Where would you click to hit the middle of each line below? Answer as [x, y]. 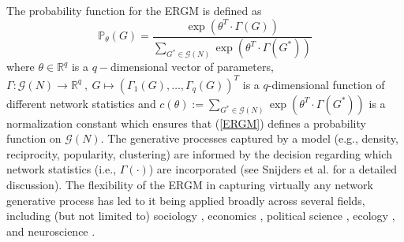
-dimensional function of [326, 84]
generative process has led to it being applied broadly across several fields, [186, 200]
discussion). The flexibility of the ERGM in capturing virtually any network [190, 184]
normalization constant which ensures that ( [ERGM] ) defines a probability [186, 123]
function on [34, 138]
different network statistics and [81, 103]
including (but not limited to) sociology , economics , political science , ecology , [201, 216]
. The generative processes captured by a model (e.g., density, [249, 138]
